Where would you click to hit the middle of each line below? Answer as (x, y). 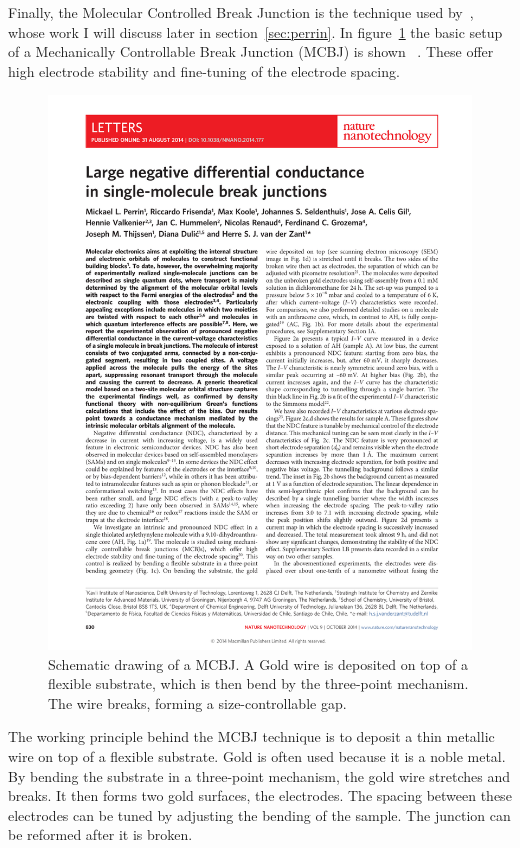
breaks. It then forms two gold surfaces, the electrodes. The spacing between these (260, 795)
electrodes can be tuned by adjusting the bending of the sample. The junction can (259, 814)
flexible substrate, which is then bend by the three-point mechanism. (258, 683)
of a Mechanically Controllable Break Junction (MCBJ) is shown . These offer (251, 51)
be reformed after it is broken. (100, 834)
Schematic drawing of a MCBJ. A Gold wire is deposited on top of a (258, 663)
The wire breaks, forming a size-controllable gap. (197, 702)
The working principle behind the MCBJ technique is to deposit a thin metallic (251, 736)
